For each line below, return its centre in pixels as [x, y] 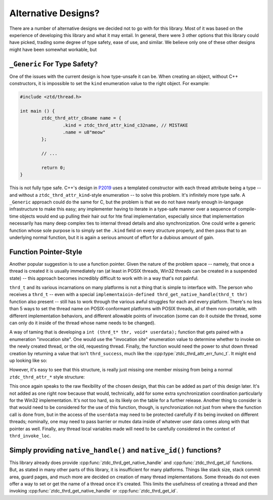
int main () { [37, 111]
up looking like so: [28, 360]
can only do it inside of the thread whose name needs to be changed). [83, 323]
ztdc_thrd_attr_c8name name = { [81, 118]
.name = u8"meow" [84, 132]
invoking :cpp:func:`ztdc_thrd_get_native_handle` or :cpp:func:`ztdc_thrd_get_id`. [94, 491]
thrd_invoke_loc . [30, 436]
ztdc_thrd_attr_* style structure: [47, 377]
